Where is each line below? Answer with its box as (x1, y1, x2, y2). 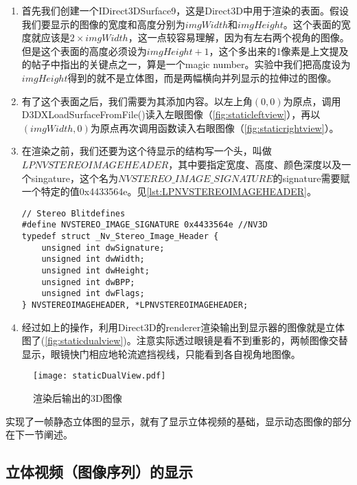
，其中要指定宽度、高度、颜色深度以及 (168, 157, 342, 171)
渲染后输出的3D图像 (33, 391, 122, 405)
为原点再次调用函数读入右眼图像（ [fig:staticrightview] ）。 (90, 120, 339, 135)
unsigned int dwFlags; (41, 289, 145, 299)
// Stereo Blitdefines (21, 208, 126, 218)
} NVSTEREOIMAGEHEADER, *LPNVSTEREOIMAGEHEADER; (21, 300, 249, 310)
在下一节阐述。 (5, 427, 73, 442)
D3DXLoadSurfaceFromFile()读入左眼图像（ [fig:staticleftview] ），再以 (21, 107, 321, 122)
